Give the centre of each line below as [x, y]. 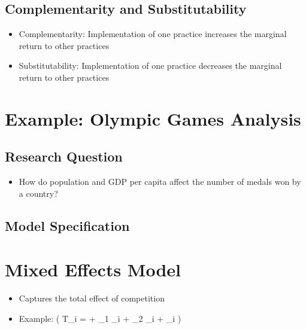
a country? [38, 193]
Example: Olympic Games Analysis [153, 118]
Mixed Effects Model [93, 269]
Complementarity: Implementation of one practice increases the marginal [153, 34]
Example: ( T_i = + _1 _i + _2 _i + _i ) [100, 318]
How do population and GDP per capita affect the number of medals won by [160, 182]
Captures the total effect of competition [92, 298]
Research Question [64, 156]
